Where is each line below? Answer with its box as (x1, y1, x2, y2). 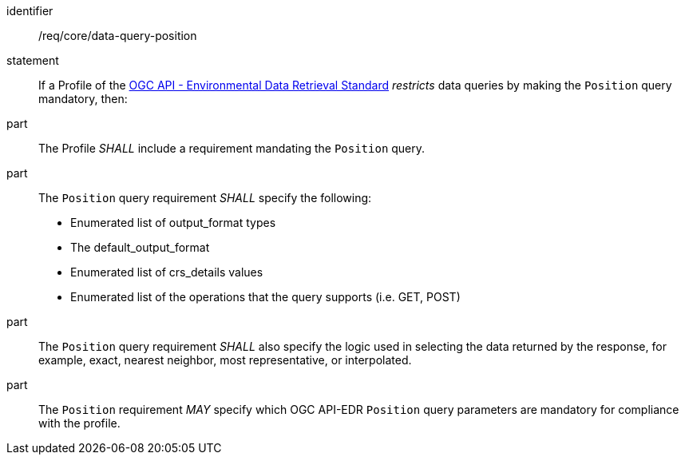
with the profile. (38, 416, 121, 430)
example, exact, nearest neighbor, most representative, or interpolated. (38, 353, 412, 367)
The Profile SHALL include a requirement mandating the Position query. (38, 141, 426, 155)
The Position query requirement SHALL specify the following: (38, 191, 372, 205)
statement (6, 54, 59, 67)
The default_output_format (70, 240, 210, 254)
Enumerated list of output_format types (70, 216, 276, 229)
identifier (6, 4, 53, 18)
